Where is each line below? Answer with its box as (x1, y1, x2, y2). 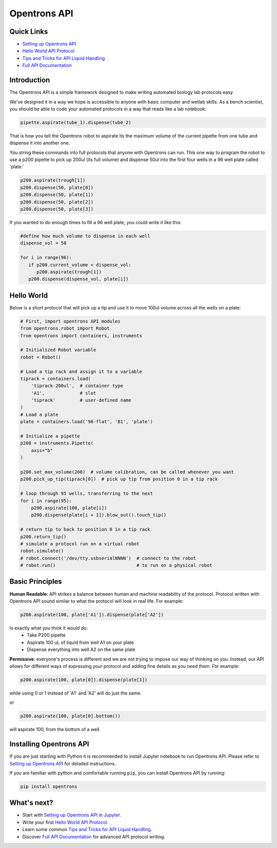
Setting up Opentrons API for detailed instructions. (9, 760, 116, 766)
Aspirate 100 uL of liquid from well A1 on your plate (27, 639, 134, 645)
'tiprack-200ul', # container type (31, 383, 123, 389)
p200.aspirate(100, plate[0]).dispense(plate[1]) (20, 677, 148, 682)
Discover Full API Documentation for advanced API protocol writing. (22, 834, 166, 840)
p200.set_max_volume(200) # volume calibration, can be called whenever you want (20, 469, 234, 475)
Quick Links (9, 27, 48, 36)
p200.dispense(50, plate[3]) (20, 206, 94, 212)
